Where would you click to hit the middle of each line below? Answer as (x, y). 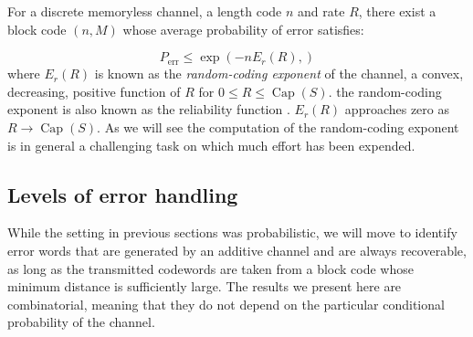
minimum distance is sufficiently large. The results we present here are (205, 286)
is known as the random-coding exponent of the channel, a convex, (279, 74)
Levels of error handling (123, 194)
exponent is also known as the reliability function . (149, 109)
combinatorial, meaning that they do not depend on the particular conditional (226, 304)
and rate (321, 11)
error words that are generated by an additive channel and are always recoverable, (237, 250)
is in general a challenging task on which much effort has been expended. (211, 145)
